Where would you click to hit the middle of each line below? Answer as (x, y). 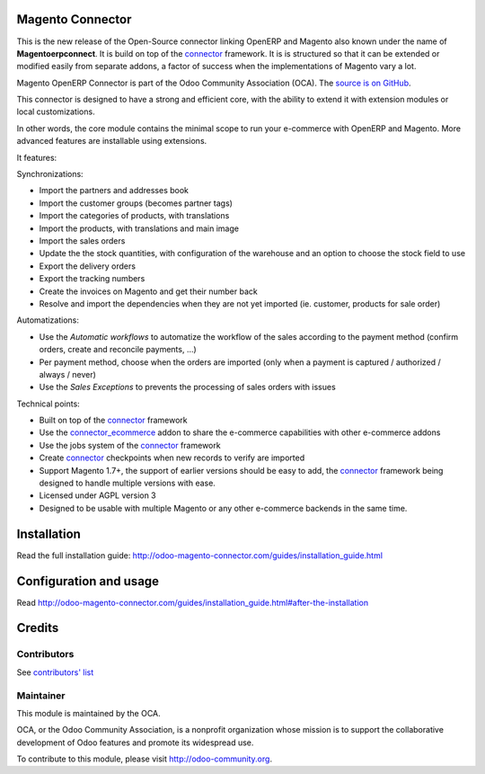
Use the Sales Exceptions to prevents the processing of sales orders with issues (187, 387)
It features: (37, 157)
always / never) (67, 374)
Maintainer (41, 695)
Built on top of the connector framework (113, 420)
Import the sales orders (82, 240)
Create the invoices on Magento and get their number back (148, 291)
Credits (38, 628)
